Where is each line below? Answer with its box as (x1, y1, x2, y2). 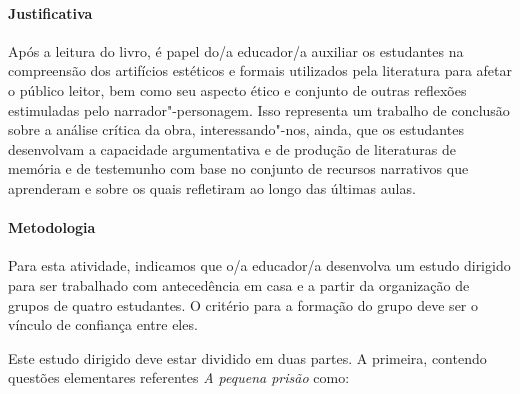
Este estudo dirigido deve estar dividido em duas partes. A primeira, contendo (8, 347, 487, 368)
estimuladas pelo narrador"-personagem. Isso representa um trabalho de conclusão (8, 99, 510, 120)
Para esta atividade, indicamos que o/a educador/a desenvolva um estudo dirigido (8, 255, 511, 276)
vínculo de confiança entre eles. (8, 314, 198, 335)
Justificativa (8, 2, 93, 23)
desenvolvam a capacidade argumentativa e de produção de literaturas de (8, 138, 456, 159)
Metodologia (8, 217, 96, 238)
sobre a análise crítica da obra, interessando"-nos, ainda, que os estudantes (8, 119, 464, 140)
